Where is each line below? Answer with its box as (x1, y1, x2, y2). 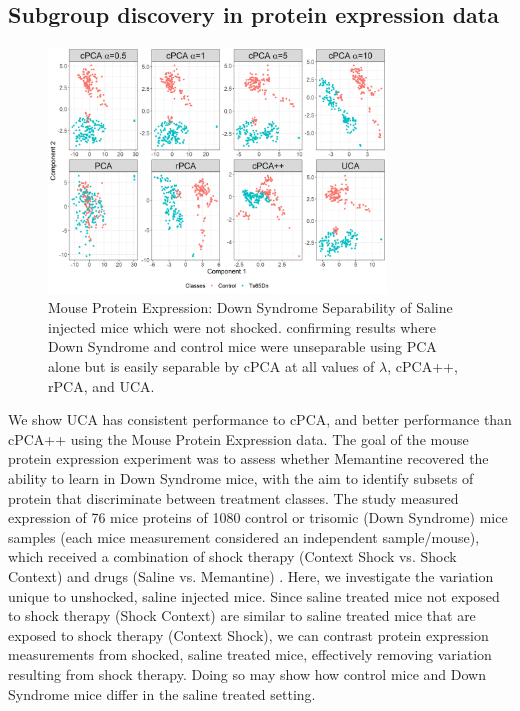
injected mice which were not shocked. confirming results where (48, 316, 437, 337)
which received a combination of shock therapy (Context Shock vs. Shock (8, 546, 457, 567)
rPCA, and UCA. (48, 375, 155, 396)
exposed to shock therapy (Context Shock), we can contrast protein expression (8, 624, 489, 645)
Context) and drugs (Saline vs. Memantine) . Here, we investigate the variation (8, 565, 494, 586)
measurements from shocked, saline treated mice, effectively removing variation (8, 644, 492, 665)
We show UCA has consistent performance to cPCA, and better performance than (8, 409, 512, 430)
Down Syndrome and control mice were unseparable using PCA (48, 336, 437, 357)
